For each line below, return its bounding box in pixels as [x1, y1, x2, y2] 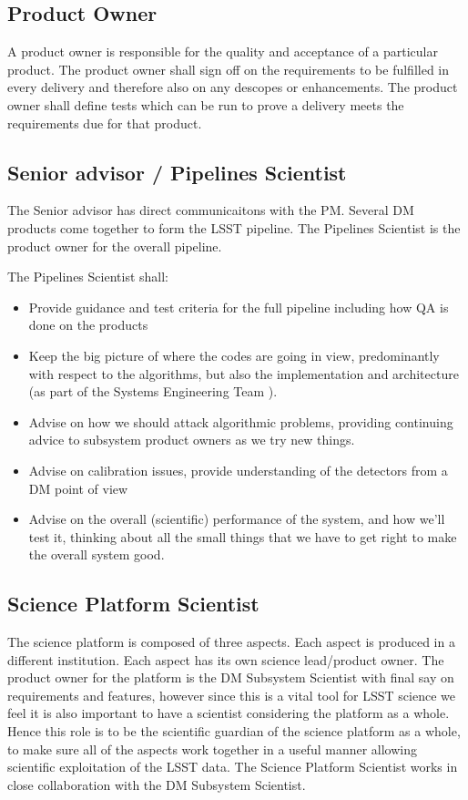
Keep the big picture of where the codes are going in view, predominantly [28, 345, 440, 364]
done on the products [28, 315, 148, 334]
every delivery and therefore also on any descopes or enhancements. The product [7, 77, 458, 97]
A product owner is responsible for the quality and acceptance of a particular [7, 42, 438, 61]
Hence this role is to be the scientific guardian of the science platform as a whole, [7, 722, 461, 741]
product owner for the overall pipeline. [7, 236, 222, 255]
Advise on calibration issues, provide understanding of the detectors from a [28, 460, 448, 479]
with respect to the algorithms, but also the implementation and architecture [28, 364, 459, 383]
